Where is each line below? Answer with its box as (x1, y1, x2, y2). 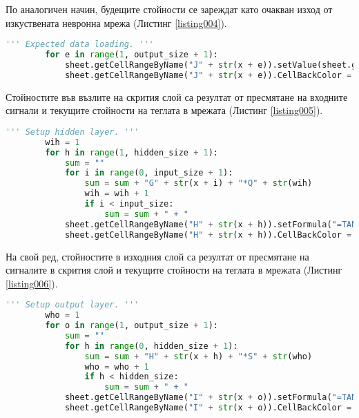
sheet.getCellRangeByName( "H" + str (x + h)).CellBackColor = (64, 229, 352, 240)
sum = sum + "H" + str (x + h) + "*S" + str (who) (84, 351, 313, 361)
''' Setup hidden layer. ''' (6, 126, 139, 137)
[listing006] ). (6, 276, 58, 290)
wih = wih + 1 (84, 189, 149, 199)
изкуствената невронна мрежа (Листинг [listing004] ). (6, 15, 227, 30)
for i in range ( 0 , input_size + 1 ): (64, 168, 233, 178)
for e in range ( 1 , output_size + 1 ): (45, 50, 218, 60)
